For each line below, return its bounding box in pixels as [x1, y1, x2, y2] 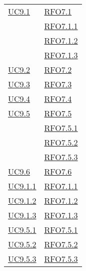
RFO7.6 [44, 166, 72, 177]
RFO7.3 [44, 78, 72, 90]
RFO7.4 [44, 93, 72, 104]
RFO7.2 [44, 64, 72, 75]
